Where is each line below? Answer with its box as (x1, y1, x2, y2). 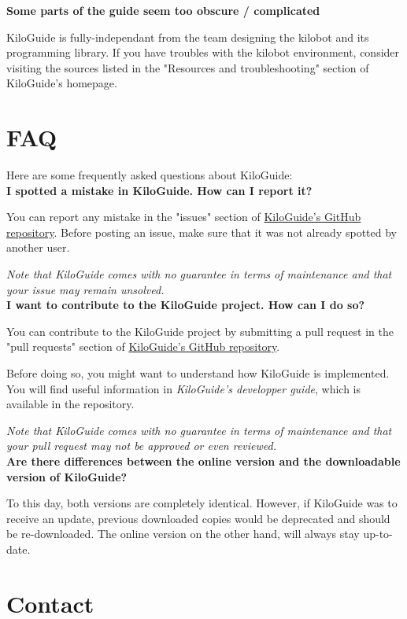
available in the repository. (6, 396, 135, 412)
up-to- (363, 525, 393, 542)
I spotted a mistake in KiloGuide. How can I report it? (6, 182, 313, 198)
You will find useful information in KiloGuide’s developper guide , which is (6, 380, 361, 396)
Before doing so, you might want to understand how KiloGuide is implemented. (6, 365, 390, 381)
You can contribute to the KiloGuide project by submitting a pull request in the (6, 322, 394, 339)
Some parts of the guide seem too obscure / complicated (6, 2, 320, 18)
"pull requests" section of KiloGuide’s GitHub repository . (6, 338, 280, 355)
